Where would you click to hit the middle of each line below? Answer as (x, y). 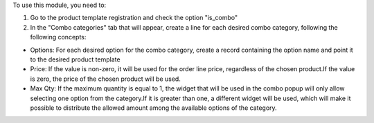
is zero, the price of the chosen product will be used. (106, 79)
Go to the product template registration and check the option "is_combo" (134, 18)
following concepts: (58, 37)
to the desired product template (75, 59)
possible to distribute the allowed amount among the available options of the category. (153, 108)
